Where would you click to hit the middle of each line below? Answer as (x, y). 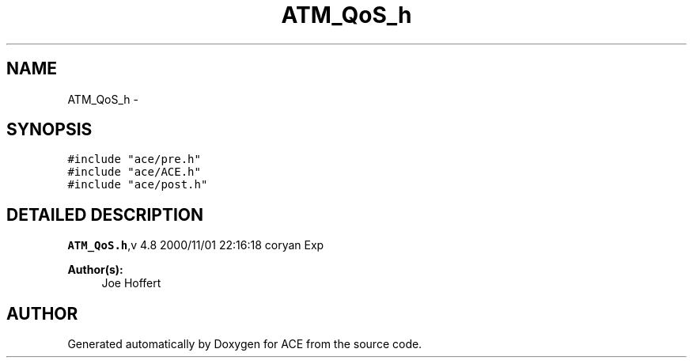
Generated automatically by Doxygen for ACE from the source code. (245, 344)
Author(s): (95, 270)
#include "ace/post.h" (138, 185)
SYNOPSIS (49, 130)
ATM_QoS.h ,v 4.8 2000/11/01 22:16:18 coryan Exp (196, 245)
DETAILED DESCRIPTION (105, 214)
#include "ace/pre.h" (134, 159)
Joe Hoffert (131, 283)
